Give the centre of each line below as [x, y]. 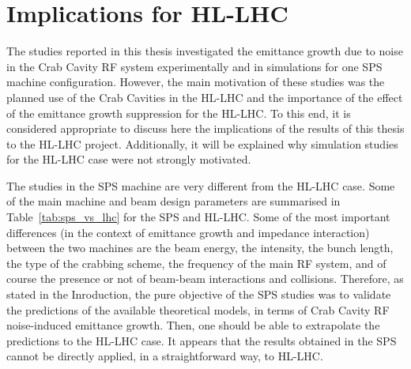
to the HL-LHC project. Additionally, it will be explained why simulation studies [202, 143]
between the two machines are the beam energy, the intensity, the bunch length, [200, 248]
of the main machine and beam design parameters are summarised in [173, 201]
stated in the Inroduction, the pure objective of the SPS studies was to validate [199, 294]
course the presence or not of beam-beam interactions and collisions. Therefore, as [205, 279]
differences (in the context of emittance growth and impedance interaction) [188, 232]
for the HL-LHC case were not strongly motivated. [129, 159]
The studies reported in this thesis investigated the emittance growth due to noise [205, 51]
